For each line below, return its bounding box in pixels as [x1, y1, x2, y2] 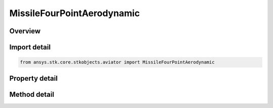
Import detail [9, 43, 51, 51]
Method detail [9, 90, 55, 98]
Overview [9, 27, 41, 35]
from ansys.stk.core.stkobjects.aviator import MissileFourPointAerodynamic [20, 60, 215, 65]
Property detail [9, 74, 58, 83]
